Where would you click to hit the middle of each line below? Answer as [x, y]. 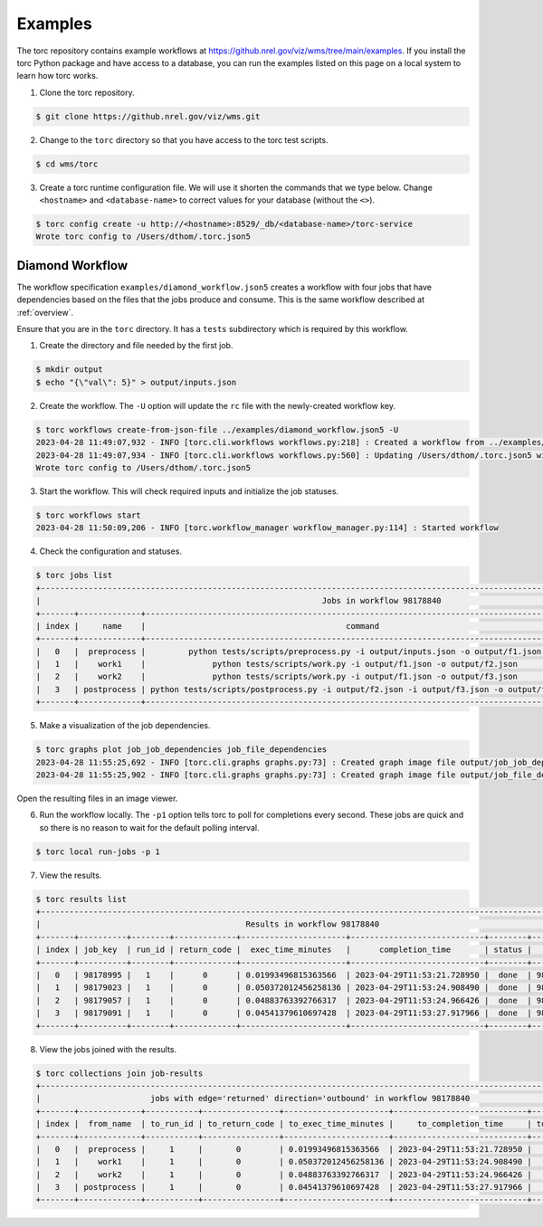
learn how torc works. [57, 76]
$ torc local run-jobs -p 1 [98, 851]
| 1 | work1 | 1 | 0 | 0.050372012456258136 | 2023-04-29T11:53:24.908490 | [284, 1162]
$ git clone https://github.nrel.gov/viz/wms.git [148, 116]
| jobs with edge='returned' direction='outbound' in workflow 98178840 [253, 1099]
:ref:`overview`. [45, 312]
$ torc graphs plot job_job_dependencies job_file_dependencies [181, 750]
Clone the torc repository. [87, 92]
